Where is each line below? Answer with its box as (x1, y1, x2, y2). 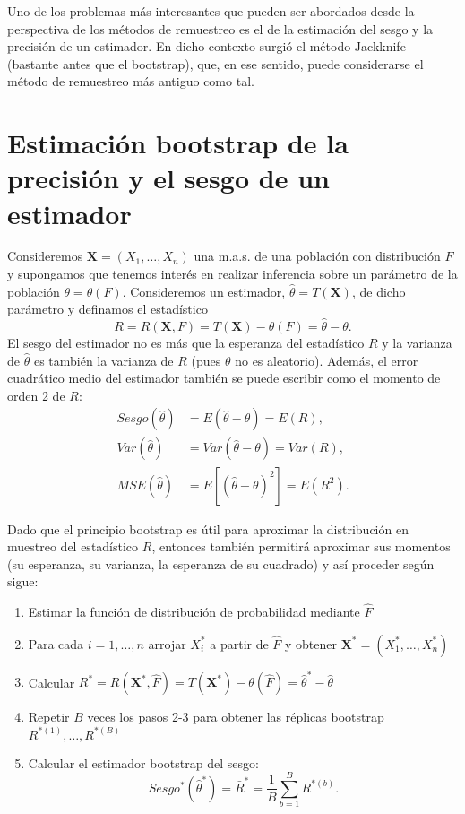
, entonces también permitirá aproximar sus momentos (151, 537, 451, 556)
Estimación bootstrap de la (7, 125, 349, 161)
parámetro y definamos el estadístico (7, 299, 208, 318)
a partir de (210, 634, 269, 653)
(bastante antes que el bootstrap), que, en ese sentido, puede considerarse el (7, 54, 424, 73)
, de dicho (351, 281, 406, 300)
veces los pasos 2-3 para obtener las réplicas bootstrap (87, 707, 384, 726)
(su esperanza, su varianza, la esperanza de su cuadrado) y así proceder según (7, 554, 435, 573)
